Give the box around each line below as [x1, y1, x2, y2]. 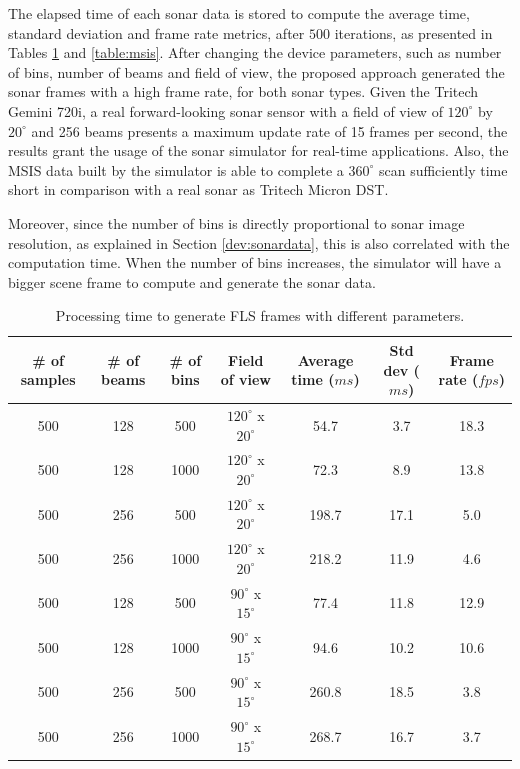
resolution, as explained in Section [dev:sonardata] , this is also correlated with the [8, 232, 510, 253]
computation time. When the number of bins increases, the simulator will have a [8, 252, 502, 273]
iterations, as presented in [334, 22, 493, 43]
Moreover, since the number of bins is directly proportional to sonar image [8, 212, 465, 233]
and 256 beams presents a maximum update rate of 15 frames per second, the [31, 120, 508, 141]
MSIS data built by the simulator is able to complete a [8, 159, 344, 180]
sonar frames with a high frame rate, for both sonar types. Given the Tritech [8, 81, 479, 102]
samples [20, 369, 76, 390]
